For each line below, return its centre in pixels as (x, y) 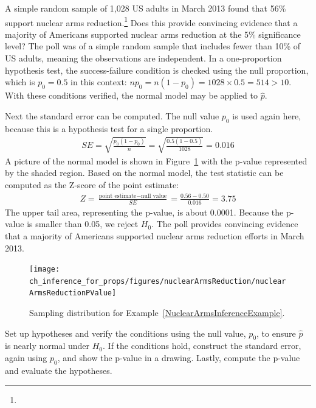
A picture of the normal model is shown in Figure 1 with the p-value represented (156, 160)
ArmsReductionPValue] (73, 293)
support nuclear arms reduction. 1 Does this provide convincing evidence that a (151, 21)
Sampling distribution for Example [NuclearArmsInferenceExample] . (157, 313)
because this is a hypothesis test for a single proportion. (109, 128)
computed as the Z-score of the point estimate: (92, 184)
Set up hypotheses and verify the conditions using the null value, (125, 333)
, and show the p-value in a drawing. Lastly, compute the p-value (179, 358)
